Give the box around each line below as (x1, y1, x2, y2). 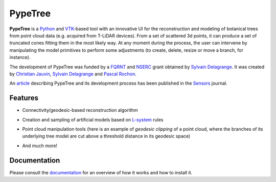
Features (9, 94, 38, 103)
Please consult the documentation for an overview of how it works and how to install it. (9, 169, 193, 175)
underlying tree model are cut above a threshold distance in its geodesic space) (22, 133, 191, 139)
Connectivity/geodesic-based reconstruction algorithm (22, 107, 138, 113)
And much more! (22, 143, 58, 149)
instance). (9, 54, 31, 60)
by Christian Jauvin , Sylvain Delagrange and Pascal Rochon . (9, 71, 136, 77)
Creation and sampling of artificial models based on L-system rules (22, 116, 164, 123)
